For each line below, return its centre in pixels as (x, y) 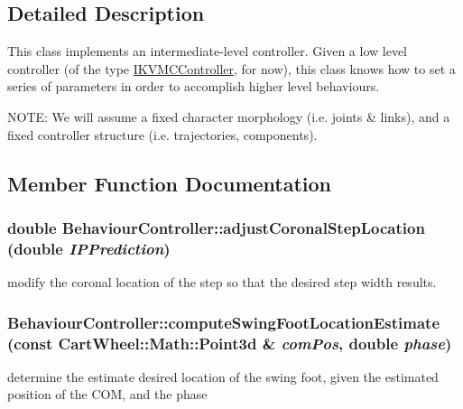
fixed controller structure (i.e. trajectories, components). (162, 134)
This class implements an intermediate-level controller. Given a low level (208, 51)
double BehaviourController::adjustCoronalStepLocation (216, 227)
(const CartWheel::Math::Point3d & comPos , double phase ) (230, 343)
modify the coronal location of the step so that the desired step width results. (222, 282)
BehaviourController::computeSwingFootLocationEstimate (224, 322)
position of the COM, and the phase (107, 394)
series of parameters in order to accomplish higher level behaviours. (194, 86)
